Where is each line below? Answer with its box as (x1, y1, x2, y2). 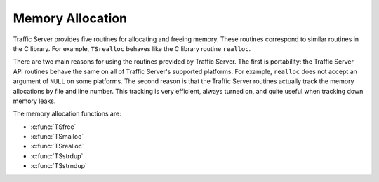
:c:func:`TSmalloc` (30, 132, 84, 141)
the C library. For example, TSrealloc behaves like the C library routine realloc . (13, 44, 251, 52)
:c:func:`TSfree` (30, 122, 77, 131)
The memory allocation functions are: (13, 109, 122, 118)
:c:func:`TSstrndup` (30, 162, 88, 170)
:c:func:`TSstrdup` (30, 151, 84, 160)
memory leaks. (13, 97, 56, 105)
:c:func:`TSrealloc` (30, 142, 84, 150)
